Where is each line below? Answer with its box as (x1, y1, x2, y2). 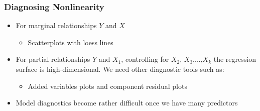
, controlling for (121, 54, 169, 64)
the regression (213, 54, 256, 64)
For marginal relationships (16, 20, 97, 31)
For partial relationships (16, 54, 90, 64)
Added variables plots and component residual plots (28, 80, 187, 91)
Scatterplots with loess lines (28, 37, 113, 47)
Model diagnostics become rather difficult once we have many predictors (16, 97, 238, 108)
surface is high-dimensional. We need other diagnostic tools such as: (16, 64, 224, 74)
